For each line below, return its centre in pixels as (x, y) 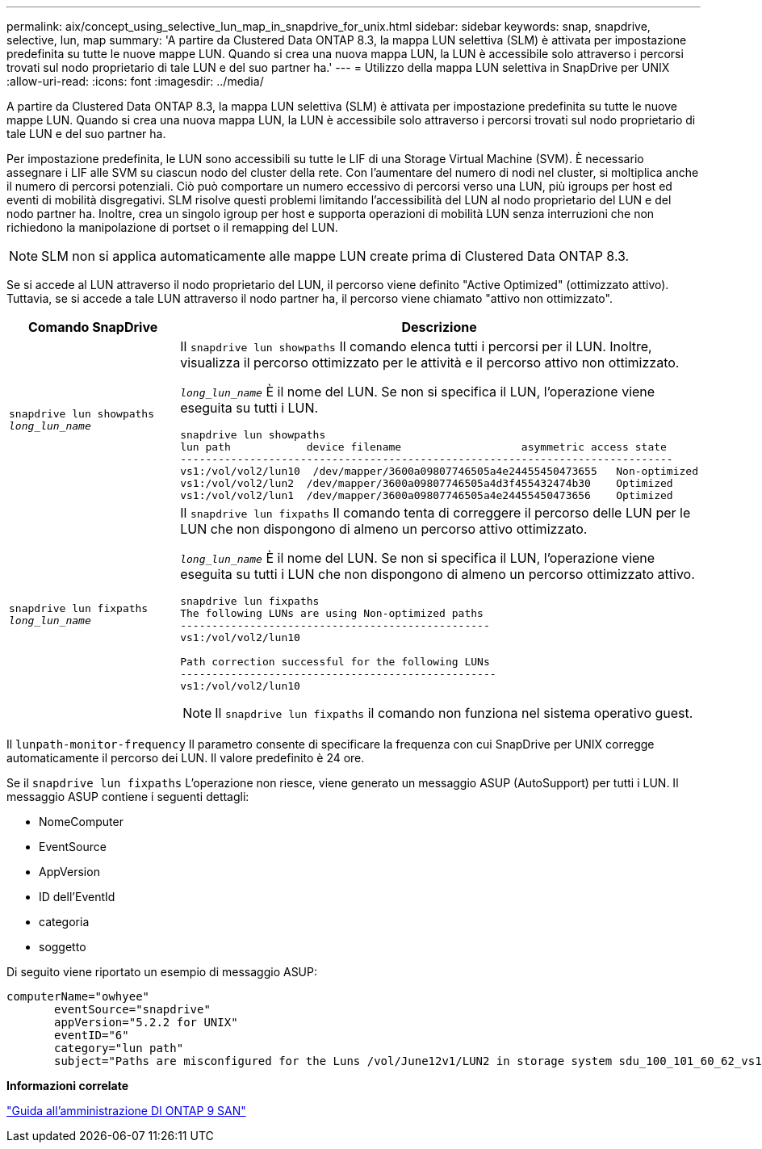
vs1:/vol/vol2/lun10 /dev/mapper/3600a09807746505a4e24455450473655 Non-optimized (439, 471)
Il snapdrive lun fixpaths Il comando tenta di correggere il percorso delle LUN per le (435, 513)
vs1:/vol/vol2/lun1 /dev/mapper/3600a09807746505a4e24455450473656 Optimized (427, 495)
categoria (64, 922)
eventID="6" (92, 1035)
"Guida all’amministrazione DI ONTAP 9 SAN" (126, 1111)
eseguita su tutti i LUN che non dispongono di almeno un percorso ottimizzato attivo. (438, 574)
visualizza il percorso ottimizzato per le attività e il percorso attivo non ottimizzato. (430, 363)
